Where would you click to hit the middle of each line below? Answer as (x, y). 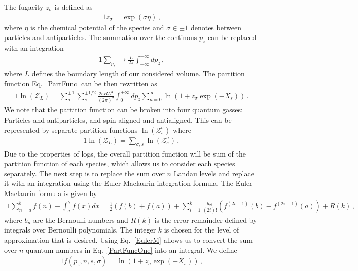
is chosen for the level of (202, 230)
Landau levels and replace (214, 173)
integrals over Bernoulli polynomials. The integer (80, 230)
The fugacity (24, 7)
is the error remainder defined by (206, 220)
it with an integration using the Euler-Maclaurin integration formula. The (119, 183)
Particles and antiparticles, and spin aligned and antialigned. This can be (118, 120)
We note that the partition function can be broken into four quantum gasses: (123, 110)
